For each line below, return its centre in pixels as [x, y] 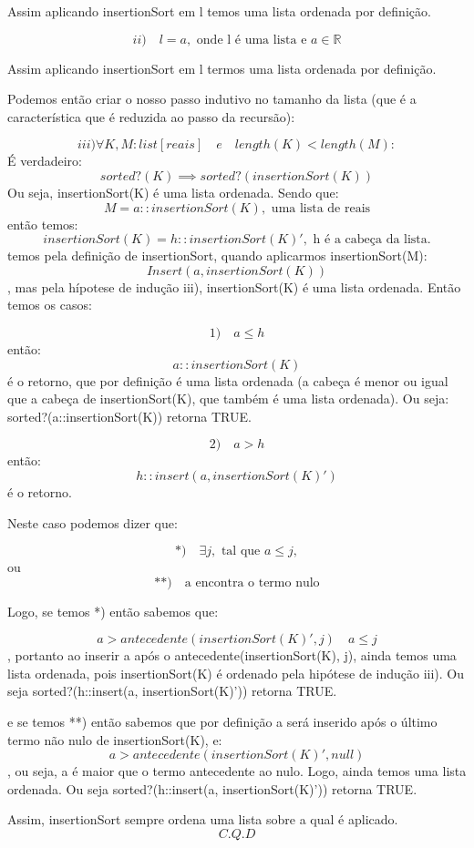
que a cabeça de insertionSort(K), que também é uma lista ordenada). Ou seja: [228, 398]
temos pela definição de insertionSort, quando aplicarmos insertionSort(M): [217, 255]
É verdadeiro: [45, 161]
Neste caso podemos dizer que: [93, 522]
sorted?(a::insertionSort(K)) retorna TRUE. [129, 416]
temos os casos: [50, 305]
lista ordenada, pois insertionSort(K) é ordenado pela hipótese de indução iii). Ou [236, 673]
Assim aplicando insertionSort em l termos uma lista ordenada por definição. [222, 68]
